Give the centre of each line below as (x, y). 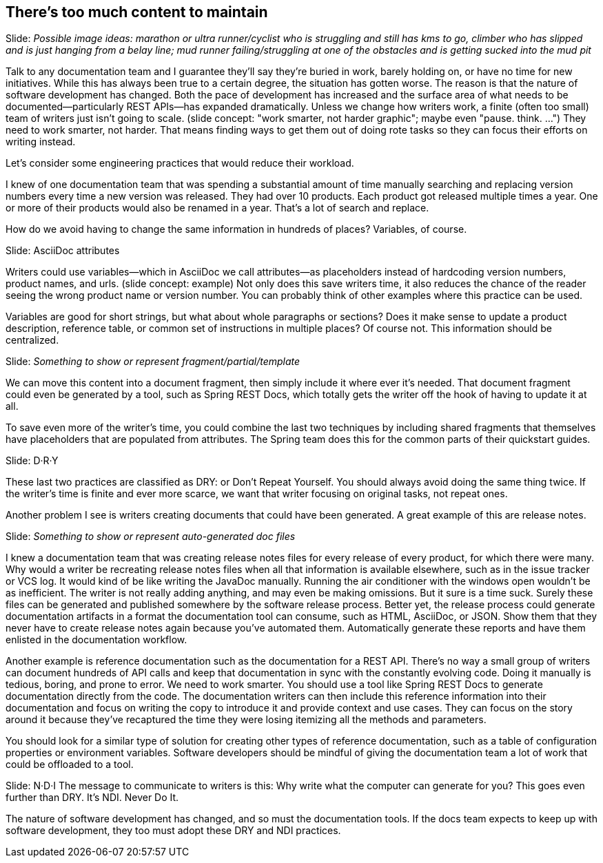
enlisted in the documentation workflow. (96, 640)
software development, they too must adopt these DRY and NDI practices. (173, 831)
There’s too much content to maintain (137, 12)
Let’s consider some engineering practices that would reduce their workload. (180, 163)
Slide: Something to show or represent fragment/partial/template (153, 362)
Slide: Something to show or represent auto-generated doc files (151, 537)
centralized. (32, 340)
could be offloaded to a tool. (70, 765)
